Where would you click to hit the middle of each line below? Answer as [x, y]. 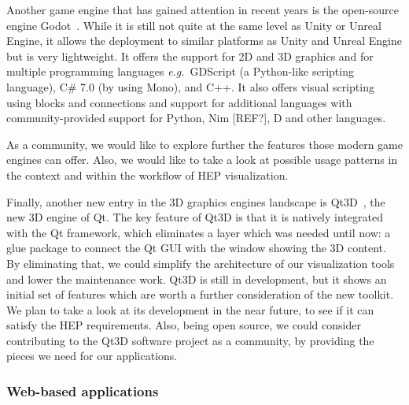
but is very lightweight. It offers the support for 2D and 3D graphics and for [190, 56]
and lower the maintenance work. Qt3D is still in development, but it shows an [197, 279]
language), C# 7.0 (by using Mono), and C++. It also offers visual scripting [190, 86]
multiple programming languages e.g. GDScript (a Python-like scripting [180, 71]
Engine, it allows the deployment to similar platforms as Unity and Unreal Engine [204, 41]
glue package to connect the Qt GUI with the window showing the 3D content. [196, 248]
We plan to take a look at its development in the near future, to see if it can [190, 309]
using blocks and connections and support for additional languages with [179, 102]
